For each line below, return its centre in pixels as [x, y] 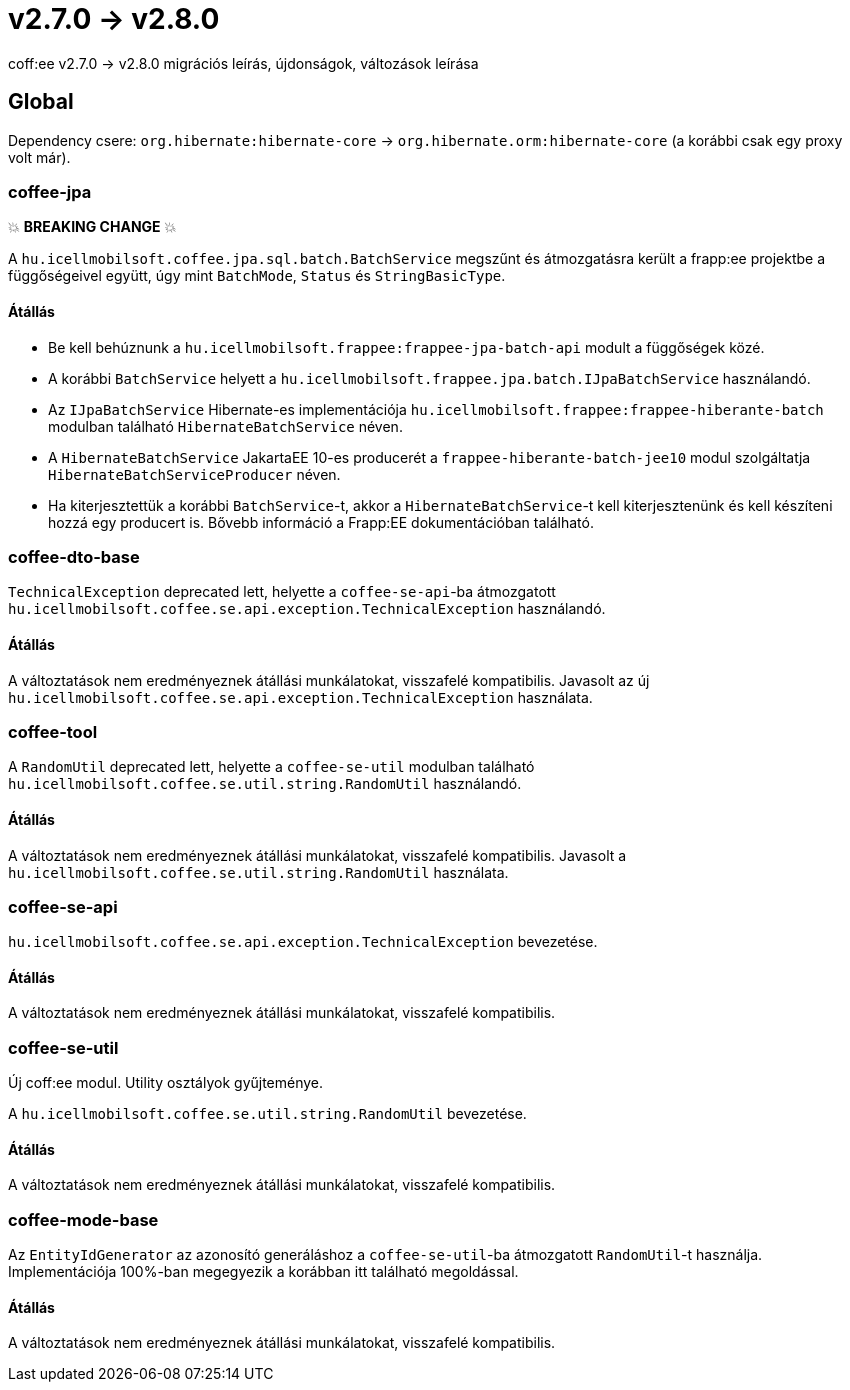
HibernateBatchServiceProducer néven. [194, 474]
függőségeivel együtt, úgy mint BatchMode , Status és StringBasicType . [257, 276]
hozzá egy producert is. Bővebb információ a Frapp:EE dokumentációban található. [321, 522]
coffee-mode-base [83, 1219]
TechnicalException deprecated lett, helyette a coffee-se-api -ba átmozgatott [282, 592]
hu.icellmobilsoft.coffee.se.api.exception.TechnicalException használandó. [307, 609]
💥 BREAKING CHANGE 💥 [92, 227]
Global [41, 102]
